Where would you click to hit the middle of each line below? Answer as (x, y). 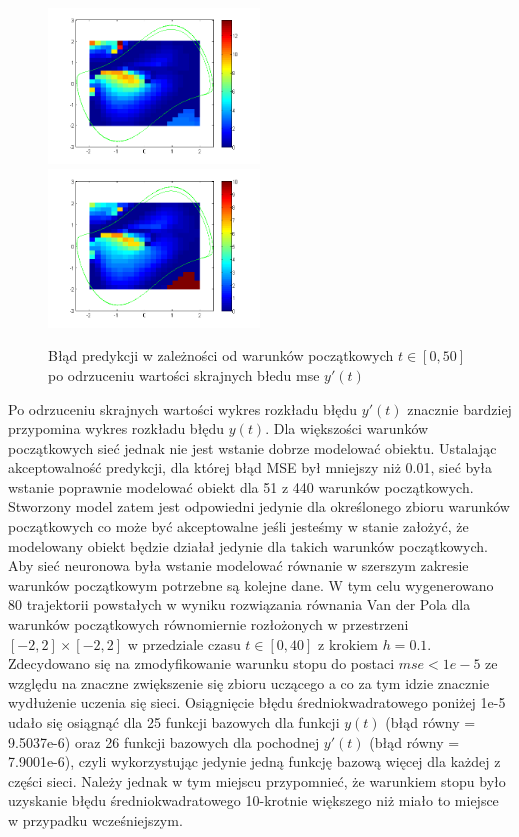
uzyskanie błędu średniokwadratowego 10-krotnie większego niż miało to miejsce (253, 800)
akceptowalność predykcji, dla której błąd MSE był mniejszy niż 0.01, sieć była (250, 467)
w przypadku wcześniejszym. (95, 819)
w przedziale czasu (184, 643)
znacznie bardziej (459, 408)
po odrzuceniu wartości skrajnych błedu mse (184, 374)
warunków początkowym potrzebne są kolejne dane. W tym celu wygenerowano (251, 584)
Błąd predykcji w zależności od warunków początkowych (221, 355)
